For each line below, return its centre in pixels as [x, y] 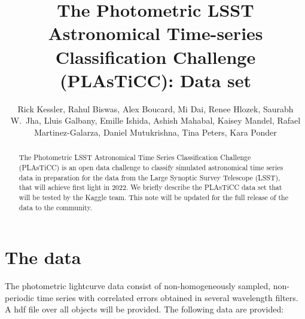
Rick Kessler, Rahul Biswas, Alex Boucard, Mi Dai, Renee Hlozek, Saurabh [155, 108]
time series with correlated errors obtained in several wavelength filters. [167, 297]
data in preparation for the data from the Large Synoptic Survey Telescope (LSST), [150, 177]
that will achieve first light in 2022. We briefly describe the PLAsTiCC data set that [150, 187]
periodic [20, 297]
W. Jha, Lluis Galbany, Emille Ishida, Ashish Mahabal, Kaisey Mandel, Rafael [155, 120]
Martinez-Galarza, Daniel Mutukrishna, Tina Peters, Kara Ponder [155, 132]
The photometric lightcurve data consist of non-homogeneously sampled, [138, 286]
